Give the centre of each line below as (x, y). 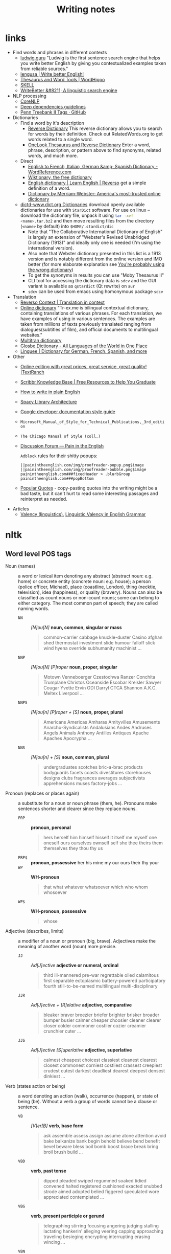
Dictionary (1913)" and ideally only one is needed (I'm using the (94, 242)
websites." (31, 335)
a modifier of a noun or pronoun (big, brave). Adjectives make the (87, 941)
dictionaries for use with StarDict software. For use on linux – (85, 210)
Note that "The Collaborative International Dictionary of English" (95, 232)
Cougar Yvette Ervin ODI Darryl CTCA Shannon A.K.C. (100, 688)
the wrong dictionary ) (51, 270)
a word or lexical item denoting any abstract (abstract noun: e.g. (86, 576)
